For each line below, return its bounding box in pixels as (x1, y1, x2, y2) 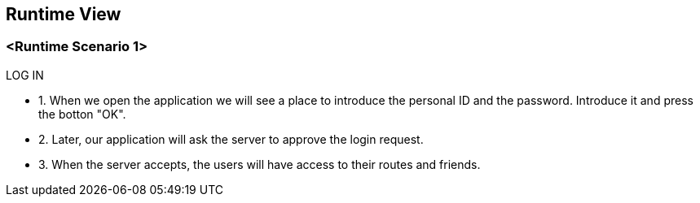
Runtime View (6, 4, 121, 24)
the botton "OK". (38, 106, 126, 121)
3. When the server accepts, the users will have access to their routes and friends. (38, 157, 481, 171)
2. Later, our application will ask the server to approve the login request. (38, 132, 424, 146)
